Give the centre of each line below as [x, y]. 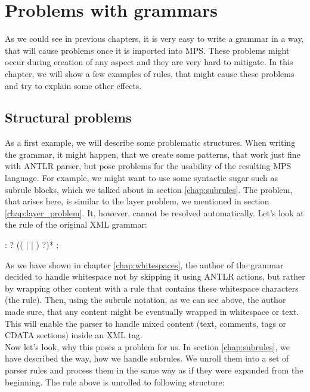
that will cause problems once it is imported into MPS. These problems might [147, 50]
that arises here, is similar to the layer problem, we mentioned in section [137, 201]
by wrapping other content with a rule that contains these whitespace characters [152, 288]
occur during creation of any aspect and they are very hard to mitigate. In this [149, 62]
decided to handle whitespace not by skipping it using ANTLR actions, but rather [155, 276]
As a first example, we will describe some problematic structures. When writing [150, 143]
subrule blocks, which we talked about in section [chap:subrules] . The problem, [149, 189]
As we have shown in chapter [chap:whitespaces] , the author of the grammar [144, 264]
